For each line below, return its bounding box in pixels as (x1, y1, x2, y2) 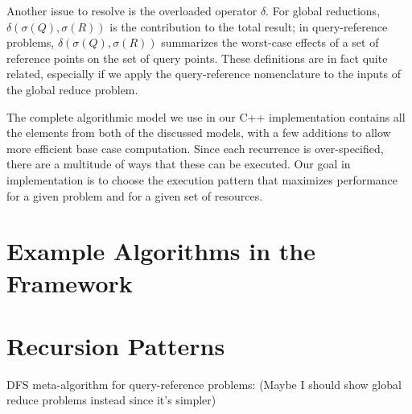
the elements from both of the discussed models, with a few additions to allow (6, 124, 391, 141)
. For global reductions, (266, 2, 381, 19)
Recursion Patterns (6, 329, 225, 362)
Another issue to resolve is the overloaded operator (6, 2, 257, 19)
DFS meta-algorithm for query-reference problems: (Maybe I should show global (6, 375, 402, 392)
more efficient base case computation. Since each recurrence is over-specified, (6, 139, 384, 156)
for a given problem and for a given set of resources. (6, 187, 263, 204)
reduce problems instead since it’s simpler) (6, 391, 216, 408)
